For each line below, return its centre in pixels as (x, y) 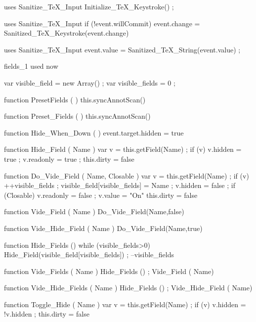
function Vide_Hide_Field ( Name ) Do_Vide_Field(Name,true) (103, 228)
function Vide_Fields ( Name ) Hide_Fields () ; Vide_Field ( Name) (109, 271)
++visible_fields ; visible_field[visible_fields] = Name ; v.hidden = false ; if (120, 185)
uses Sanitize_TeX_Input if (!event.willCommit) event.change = (102, 23)
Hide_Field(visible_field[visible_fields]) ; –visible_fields (89, 254)
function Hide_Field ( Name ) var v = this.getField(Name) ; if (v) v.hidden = (123, 149)
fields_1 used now (31, 66)
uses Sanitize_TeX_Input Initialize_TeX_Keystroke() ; (89, 6)
